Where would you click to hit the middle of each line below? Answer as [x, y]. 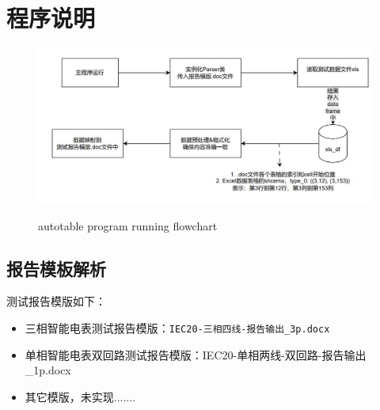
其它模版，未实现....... [80, 396]
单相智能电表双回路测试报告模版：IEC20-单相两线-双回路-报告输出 [196, 354]
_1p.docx [48, 370]
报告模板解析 [56, 268]
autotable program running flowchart [128, 225]
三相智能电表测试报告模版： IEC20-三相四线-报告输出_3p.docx [177, 327]
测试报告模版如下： [56, 301]
